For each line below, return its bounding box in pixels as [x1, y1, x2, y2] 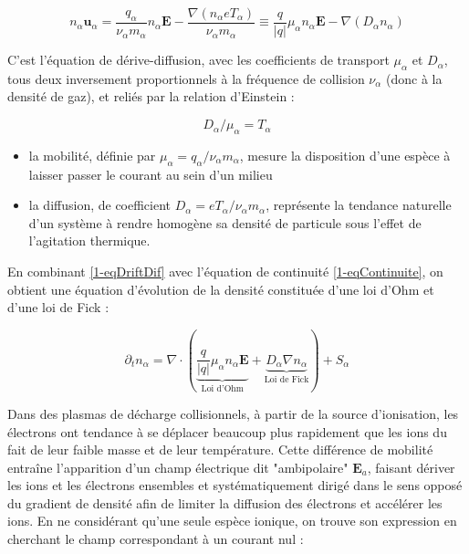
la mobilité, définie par [28, 145, 156, 164]
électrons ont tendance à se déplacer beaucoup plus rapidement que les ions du [7, 422, 447, 441]
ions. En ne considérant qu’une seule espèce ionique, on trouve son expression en [7, 511, 457, 530]
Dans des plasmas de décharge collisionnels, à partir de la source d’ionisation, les [7, 403, 459, 423]
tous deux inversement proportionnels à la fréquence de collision [7, 68, 365, 88]
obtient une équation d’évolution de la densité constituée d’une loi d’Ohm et [7, 279, 434, 298]
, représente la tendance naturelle [266, 195, 452, 214]
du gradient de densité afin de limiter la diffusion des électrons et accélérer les [7, 493, 443, 512]
